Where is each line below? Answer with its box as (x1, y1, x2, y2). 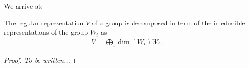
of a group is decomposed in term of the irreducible (92, 17, 245, 27)
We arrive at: (4, 1, 43, 11)
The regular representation (4, 17, 84, 27)
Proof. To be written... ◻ (4, 54, 79, 65)
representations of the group (4, 27, 88, 37)
